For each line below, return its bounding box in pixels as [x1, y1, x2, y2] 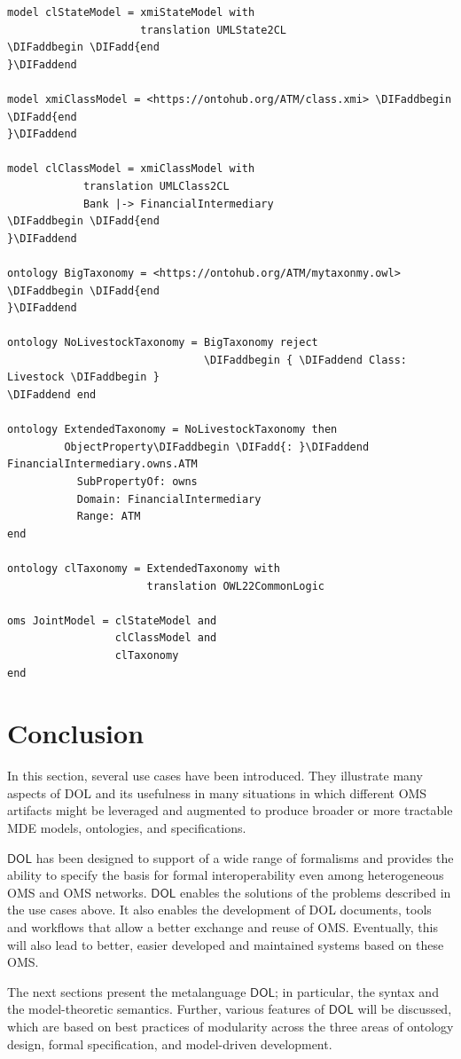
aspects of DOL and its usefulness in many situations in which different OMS [7, 783, 427, 802]
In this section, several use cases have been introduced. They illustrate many [7, 766, 423, 785]
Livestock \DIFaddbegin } [7, 371, 160, 384]
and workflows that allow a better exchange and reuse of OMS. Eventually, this [7, 918, 438, 937]
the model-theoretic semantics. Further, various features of [7, 1000, 325, 1018]
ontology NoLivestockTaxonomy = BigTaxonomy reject [7, 336, 318, 349]
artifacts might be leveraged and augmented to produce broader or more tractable [7, 801, 453, 820]
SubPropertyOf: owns [76, 475, 198, 489]
